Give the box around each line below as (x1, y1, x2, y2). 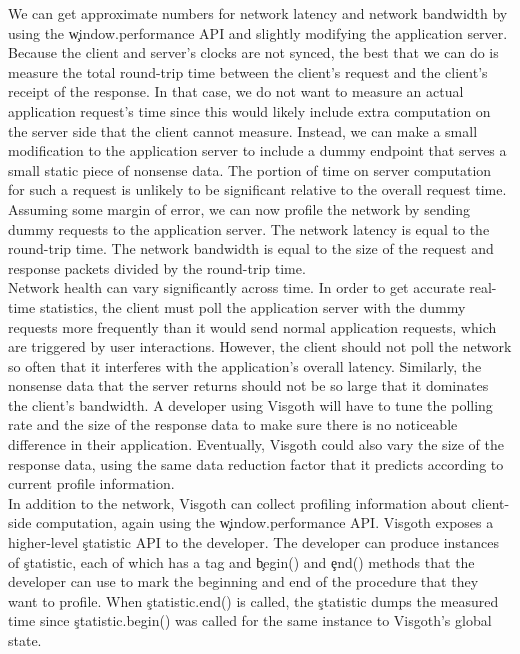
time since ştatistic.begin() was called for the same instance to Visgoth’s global (8, 610, 492, 631)
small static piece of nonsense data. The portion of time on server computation (8, 159, 492, 180)
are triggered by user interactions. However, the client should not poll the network (8, 336, 512, 357)
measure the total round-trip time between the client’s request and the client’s (8, 61, 488, 82)
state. (8, 630, 42, 650)
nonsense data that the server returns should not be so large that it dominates (8, 375, 489, 396)
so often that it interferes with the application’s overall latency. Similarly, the (8, 355, 482, 376)
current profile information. (8, 473, 175, 494)
